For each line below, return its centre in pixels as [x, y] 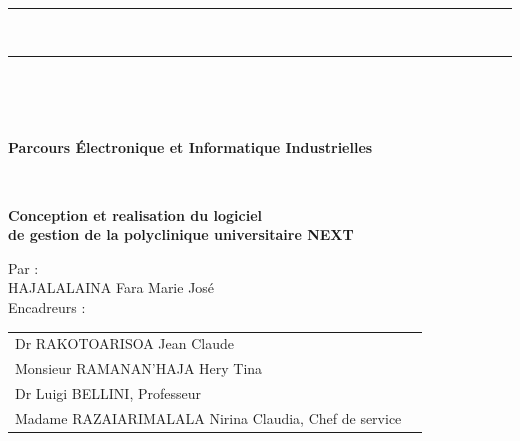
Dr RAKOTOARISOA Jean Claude [124, 343]
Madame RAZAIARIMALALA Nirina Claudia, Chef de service [208, 417]
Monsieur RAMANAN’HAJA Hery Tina [139, 368]
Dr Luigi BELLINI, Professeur [108, 392]
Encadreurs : [47, 306]
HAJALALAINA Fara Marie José [111, 287]
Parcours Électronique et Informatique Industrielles [190, 147]
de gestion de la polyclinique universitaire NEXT [181, 234]
